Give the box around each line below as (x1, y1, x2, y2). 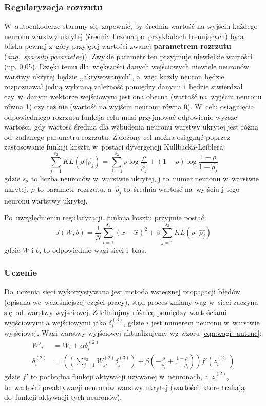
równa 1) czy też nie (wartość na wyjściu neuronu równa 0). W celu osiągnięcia (4, 101, 254, 112)
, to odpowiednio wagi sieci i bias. (39, 244, 146, 255)
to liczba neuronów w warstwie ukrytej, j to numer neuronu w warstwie (31, 173, 259, 184)
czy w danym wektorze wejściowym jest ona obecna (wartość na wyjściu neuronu (4, 91, 262, 102)
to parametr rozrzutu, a (37, 183, 112, 194)
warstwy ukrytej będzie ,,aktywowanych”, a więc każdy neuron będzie (4, 71, 224, 82)
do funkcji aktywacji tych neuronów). (4, 392, 122, 402)
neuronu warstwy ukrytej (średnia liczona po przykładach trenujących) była (4, 30, 244, 41)
